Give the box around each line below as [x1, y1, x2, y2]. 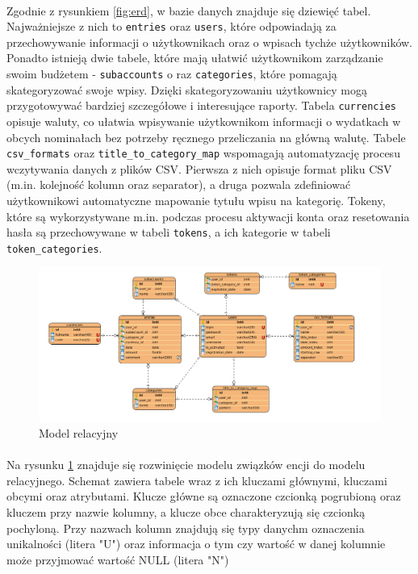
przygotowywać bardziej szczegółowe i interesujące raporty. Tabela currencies [6, 97, 396, 114]
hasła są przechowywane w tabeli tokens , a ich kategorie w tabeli [6, 224, 331, 241]
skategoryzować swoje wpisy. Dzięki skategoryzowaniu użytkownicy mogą [6, 81, 367, 98]
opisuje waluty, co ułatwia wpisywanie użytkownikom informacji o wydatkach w [6, 112, 401, 129]
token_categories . [6, 239, 102, 256]
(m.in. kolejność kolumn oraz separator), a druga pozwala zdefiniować [6, 176, 351, 193]
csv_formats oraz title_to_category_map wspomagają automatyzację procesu [6, 145, 400, 161]
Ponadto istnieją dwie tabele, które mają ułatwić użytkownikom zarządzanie [6, 49, 383, 66]
